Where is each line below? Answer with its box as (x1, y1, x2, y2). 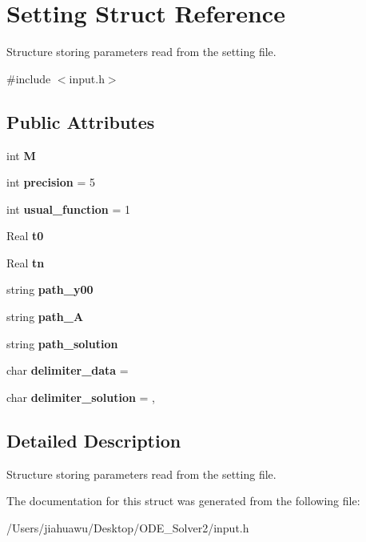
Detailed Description (6, 428, 181, 452)
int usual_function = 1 (6, 200, 131, 217)
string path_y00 (6, 281, 93, 298)
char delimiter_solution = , (6, 388, 155, 405)
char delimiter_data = (6, 362, 129, 379)
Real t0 (6, 227, 44, 244)
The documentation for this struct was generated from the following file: (6, 492, 360, 509)
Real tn (6, 254, 45, 271)
